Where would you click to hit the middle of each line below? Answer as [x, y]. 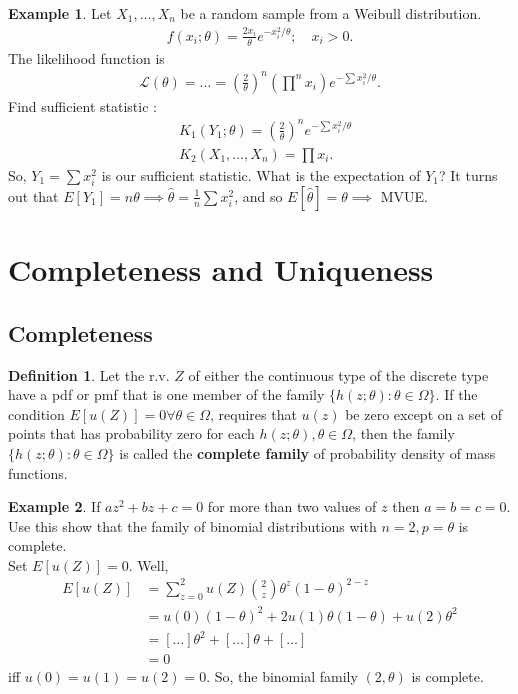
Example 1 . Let [60, 13]
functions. [38, 472]
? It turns [468, 174]
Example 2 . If [54, 506]
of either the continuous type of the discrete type [338, 374]
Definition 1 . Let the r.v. [89, 374]
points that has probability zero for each [131, 433]
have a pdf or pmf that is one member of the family [166, 394]
